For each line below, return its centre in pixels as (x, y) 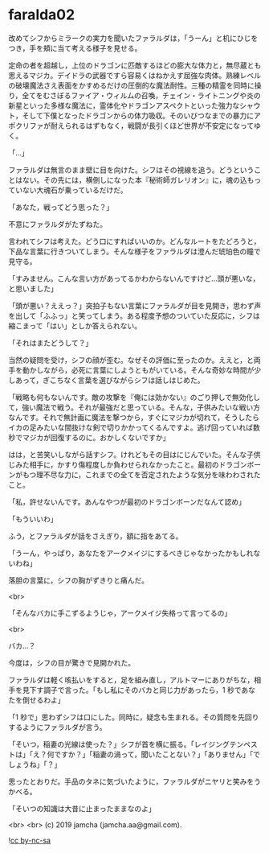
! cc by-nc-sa (29, 840)
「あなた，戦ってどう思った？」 (61, 207)
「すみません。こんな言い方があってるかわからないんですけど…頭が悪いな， (134, 278)
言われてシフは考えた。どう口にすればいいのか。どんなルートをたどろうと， (134, 241)
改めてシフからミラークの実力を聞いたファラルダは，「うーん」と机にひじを (133, 38)
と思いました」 (33, 288)
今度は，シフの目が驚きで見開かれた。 (71, 662)
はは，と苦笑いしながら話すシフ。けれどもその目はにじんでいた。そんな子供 (134, 454)
